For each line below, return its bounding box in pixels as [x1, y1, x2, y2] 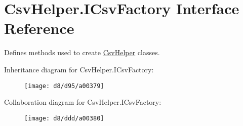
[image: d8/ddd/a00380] [24, 114, 104, 122]
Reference [4, 18, 74, 38]
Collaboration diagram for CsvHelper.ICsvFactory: [4, 97, 161, 107]
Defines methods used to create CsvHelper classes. [4, 47, 160, 58]
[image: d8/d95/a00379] [24, 82, 104, 90]
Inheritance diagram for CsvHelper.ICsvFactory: [4, 64, 154, 74]
